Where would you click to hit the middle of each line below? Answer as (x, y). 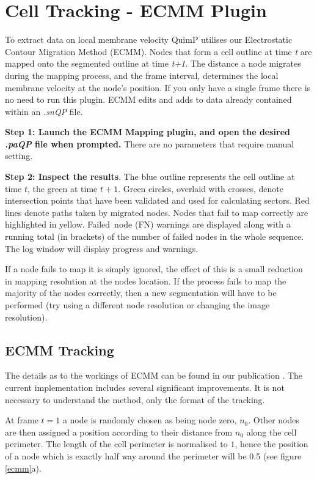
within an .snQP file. (44, 111)
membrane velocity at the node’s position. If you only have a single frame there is (158, 87)
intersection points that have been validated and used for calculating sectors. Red (157, 200)
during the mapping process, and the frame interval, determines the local (142, 75)
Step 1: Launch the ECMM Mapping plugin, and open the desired (148, 132)
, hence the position (271, 444)
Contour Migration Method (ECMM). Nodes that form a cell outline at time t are (158, 51)
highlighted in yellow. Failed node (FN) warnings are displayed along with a (148, 224)
